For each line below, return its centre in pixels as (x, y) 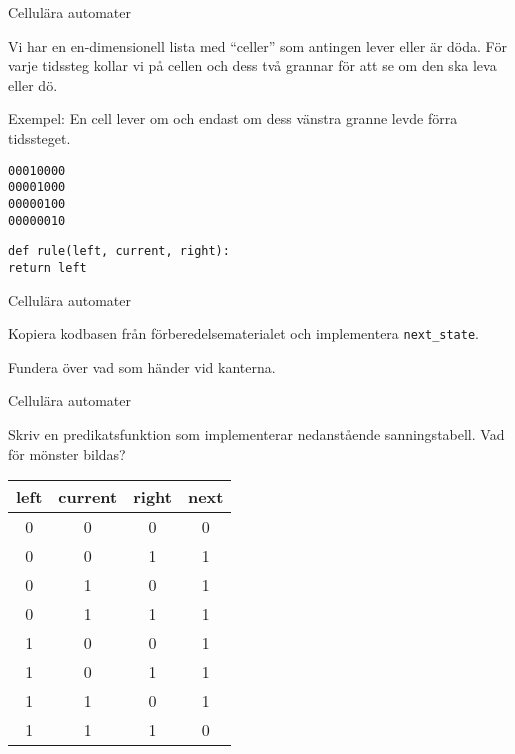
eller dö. (33, 84)
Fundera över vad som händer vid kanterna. (142, 366)
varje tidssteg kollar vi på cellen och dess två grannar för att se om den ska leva (252, 65)
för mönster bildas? (67, 453)
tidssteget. (39, 137)
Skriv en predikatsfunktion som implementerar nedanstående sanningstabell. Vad (256, 433)
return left (47, 267)
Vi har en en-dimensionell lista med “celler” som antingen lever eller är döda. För (257, 45)
